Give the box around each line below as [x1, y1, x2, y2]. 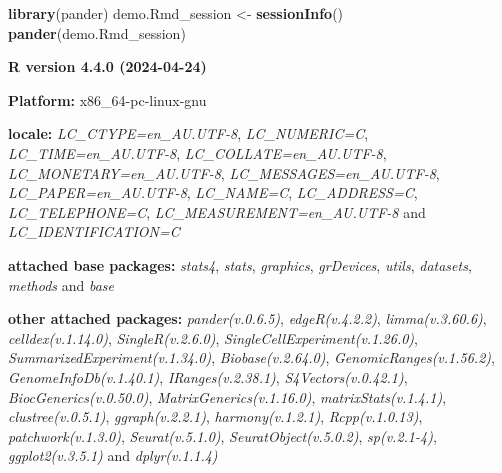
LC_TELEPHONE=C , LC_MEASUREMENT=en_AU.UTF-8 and [8, 201, 426, 222]
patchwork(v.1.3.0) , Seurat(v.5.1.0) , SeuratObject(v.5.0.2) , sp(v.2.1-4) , [8, 425, 437, 446]
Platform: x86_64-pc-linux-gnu [8, 89, 207, 110]
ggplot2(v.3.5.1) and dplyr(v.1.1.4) [8, 445, 218, 466]
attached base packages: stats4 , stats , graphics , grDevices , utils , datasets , [8, 254, 472, 275]
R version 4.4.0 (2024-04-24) [8, 56, 207, 77]
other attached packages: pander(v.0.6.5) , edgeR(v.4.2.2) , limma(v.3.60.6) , [8, 308, 487, 329]
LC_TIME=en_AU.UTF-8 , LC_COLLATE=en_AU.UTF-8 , [8, 142, 387, 163]
